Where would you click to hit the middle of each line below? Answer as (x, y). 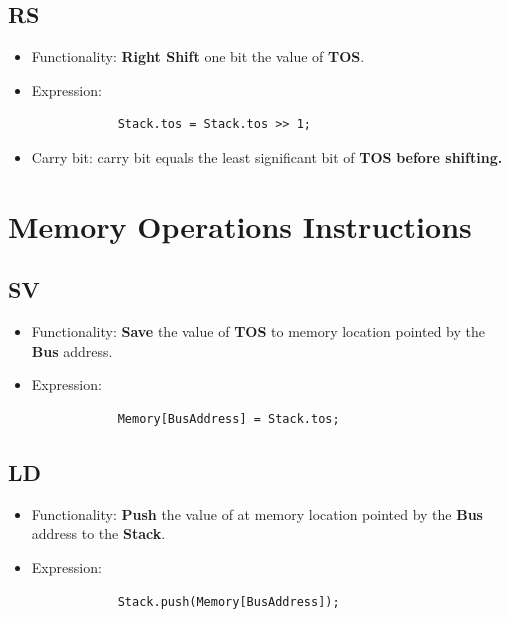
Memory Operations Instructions (240, 225)
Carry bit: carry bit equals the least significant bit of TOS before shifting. (267, 156)
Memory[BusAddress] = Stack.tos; (228, 418)
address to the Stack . (98, 533)
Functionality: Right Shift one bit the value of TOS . (198, 56)
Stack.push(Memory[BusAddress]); (228, 601)
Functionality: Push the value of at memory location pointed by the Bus (257, 513)
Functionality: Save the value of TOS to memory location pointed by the (258, 331)
